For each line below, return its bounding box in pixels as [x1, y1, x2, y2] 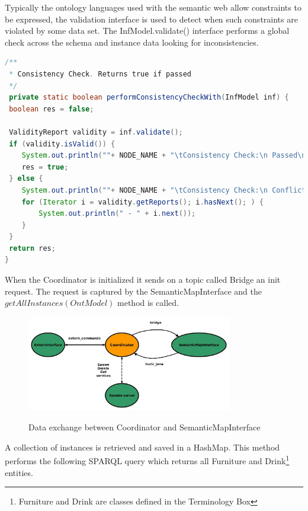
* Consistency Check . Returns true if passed [9, 69, 192, 78]
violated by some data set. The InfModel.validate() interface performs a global [5, 24, 290, 37]
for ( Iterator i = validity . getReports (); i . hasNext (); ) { [21, 197, 264, 206]
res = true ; [21, 162, 69, 171]
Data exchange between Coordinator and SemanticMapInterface [28, 421, 261, 433]
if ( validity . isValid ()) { [9, 139, 115, 148]
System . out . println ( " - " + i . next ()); [38, 209, 196, 218]
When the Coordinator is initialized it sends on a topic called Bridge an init [5, 273, 281, 286]
